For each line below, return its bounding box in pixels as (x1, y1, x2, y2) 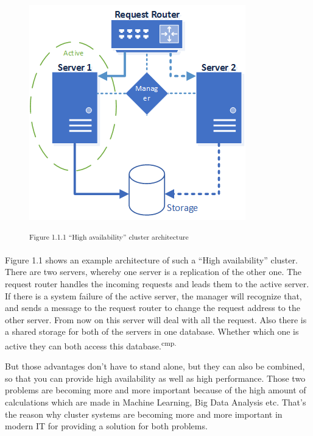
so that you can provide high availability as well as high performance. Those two (5, 371, 306, 384)
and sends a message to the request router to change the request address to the (5, 301, 300, 314)
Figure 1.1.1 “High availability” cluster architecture (29, 231, 189, 241)
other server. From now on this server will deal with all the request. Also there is (5, 313, 307, 326)
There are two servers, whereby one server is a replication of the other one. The (5, 265, 302, 278)
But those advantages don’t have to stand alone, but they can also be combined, (5, 360, 305, 373)
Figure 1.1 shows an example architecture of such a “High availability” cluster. (5, 253, 298, 266)
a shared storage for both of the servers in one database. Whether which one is (5, 325, 299, 338)
